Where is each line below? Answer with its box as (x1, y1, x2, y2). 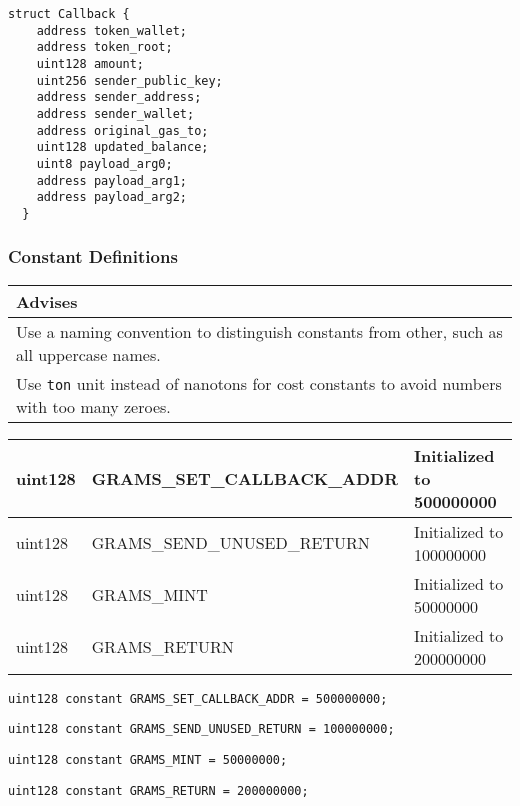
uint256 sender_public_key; (36, 73, 223, 88)
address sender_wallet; (36, 106, 195, 121)
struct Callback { (8, 7, 130, 21)
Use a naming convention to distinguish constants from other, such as (16, 319, 503, 343)
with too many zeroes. (16, 394, 171, 418)
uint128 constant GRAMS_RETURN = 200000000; (8, 783, 309, 798)
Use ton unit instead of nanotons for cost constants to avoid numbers (16, 371, 502, 395)
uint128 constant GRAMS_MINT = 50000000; (8, 753, 288, 768)
